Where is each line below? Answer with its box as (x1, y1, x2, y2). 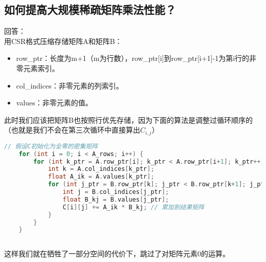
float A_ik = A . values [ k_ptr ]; (48, 173, 154, 181)
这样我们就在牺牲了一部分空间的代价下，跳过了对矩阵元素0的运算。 (4, 248, 230, 259)
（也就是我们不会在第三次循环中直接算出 (4, 124, 140, 135)
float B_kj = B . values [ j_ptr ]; (62, 195, 169, 203)
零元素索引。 (16, 62, 59, 73)
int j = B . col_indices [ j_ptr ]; (62, 188, 169, 196)
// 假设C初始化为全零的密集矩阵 (4, 142, 98, 150)
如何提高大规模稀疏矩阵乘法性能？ (4, 2, 176, 17)
